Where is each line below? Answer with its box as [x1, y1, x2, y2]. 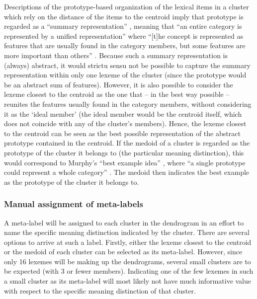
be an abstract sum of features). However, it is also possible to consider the [4, 79, 233, 89]
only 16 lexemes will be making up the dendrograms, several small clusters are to [4, 256, 251, 266]
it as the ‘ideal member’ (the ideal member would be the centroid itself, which [4, 108, 242, 119]
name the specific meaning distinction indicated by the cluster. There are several [4, 227, 250, 237]
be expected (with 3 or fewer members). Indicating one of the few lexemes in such [4, 266, 254, 276]
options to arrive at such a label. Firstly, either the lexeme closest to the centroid [4, 236, 252, 247]
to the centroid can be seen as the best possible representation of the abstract [4, 128, 241, 138]
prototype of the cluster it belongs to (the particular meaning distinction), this [4, 147, 244, 157]
